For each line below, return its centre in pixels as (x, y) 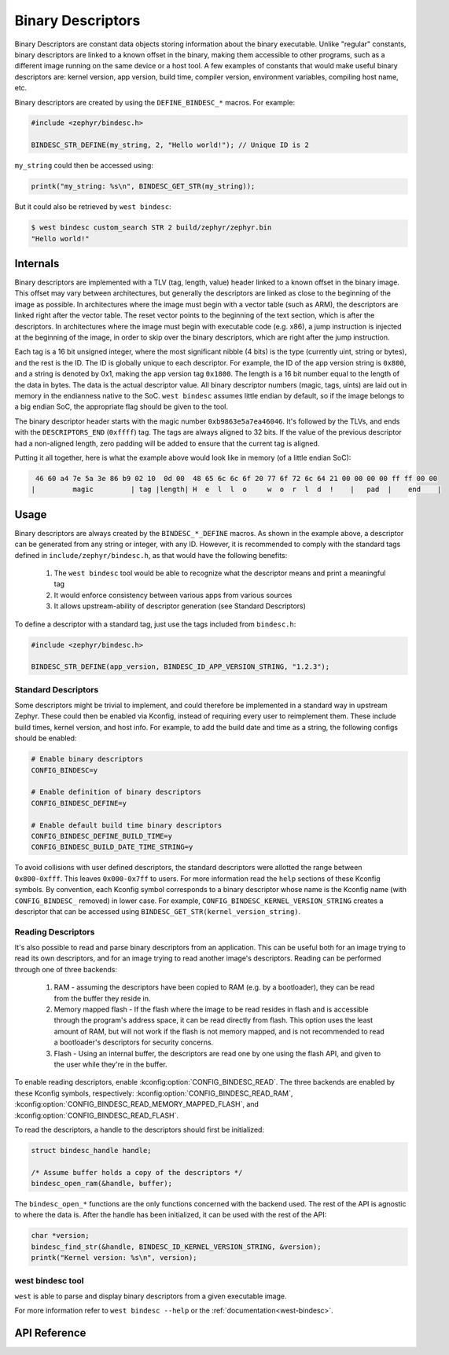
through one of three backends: (66, 969)
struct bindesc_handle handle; (92, 1150)
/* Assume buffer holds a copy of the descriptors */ (137, 1172)
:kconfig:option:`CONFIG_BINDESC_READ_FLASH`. (96, 1115)
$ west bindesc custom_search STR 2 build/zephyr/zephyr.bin (151, 228)
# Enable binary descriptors (87, 759)
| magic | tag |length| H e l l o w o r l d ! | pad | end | (236, 490)
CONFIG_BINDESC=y (64, 770)
